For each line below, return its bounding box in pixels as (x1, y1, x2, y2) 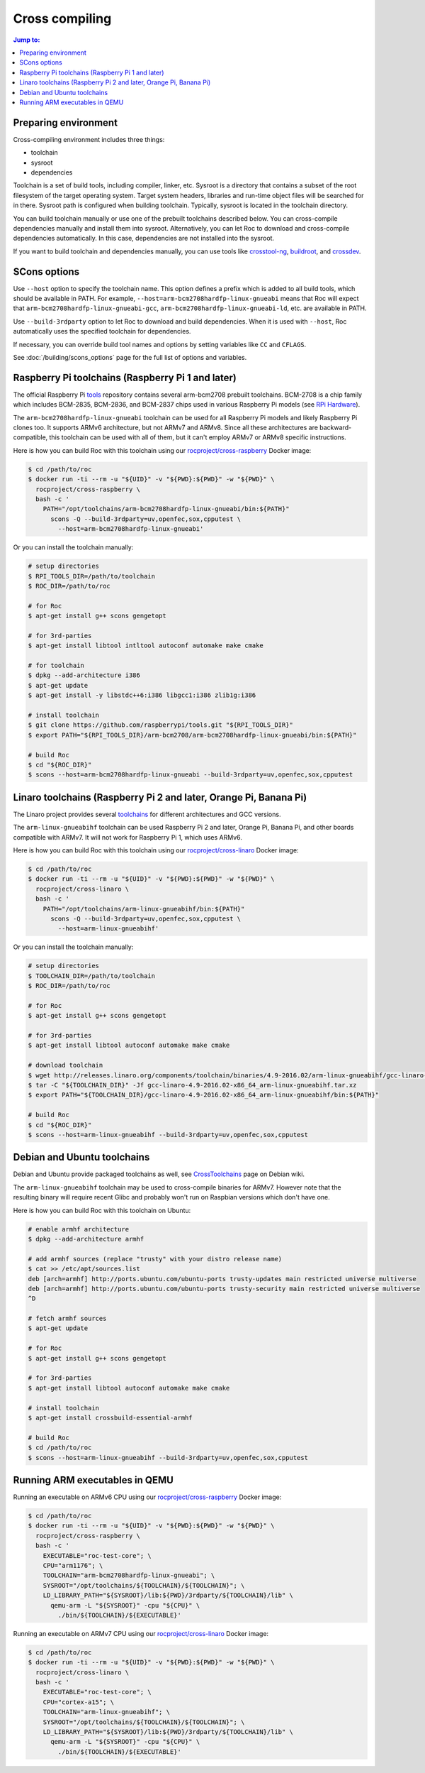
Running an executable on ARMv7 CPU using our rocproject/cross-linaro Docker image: (13, 1629, 269, 1637)
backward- (319, 423, 352, 432)
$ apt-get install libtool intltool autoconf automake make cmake (28, 642, 263, 649)
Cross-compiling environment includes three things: (13, 135, 165, 143)
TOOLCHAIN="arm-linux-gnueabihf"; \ (42, 1708, 170, 1716)
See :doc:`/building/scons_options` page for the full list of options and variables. (13, 353, 247, 361)
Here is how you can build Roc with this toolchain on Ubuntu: (13, 1206, 191, 1214)
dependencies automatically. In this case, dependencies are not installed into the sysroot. (13, 234, 275, 243)
